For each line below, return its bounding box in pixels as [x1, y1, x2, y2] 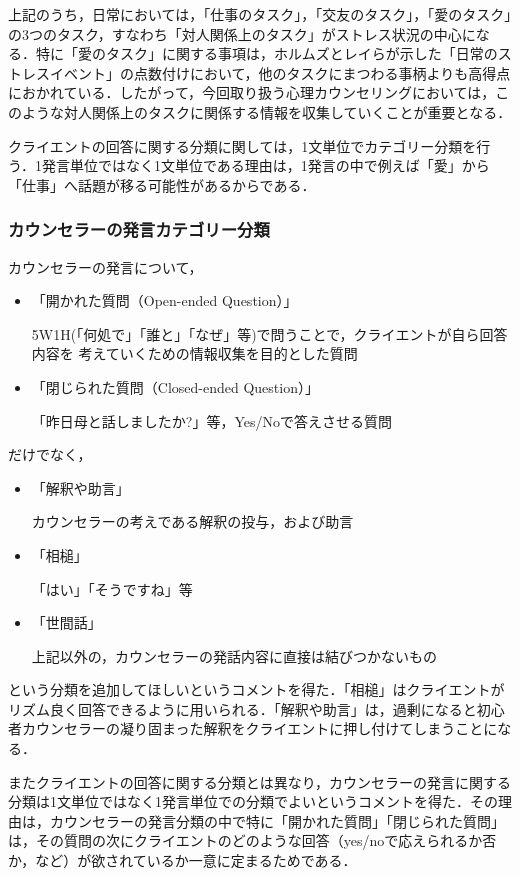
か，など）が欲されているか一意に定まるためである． [8, 850, 357, 871]
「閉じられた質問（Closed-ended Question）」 [31, 376, 319, 397]
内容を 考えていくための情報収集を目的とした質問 [31, 343, 358, 364]
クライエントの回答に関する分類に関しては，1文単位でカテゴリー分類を [8, 135, 477, 156]
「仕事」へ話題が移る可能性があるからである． [8, 174, 316, 195]
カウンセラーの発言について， [8, 256, 203, 277]
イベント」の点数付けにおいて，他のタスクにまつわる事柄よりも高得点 [49, 62, 511, 83]
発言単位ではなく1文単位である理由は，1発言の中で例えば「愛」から [41, 155, 490, 176]
